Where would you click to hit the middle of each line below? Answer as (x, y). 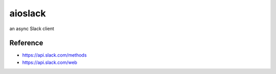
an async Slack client (32, 29)
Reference (26, 43)
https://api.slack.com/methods (54, 55)
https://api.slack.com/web (50, 62)
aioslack (28, 13)
